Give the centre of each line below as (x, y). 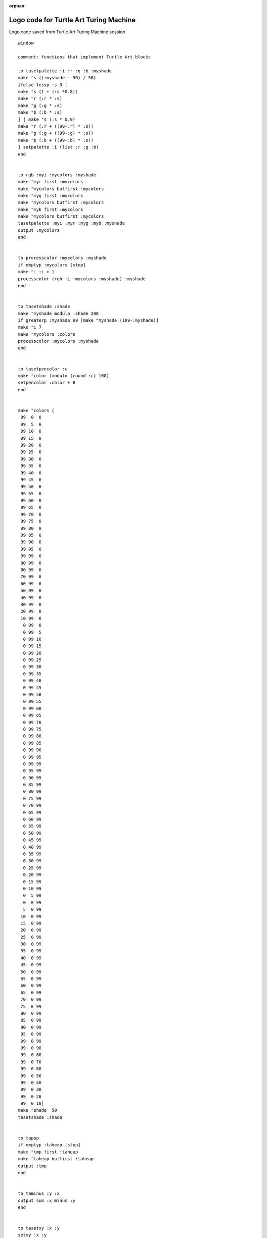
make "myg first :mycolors (51, 195)
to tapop (28, 1138)
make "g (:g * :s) (40, 105)
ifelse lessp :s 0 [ (43, 85)
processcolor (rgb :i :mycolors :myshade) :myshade (82, 279)
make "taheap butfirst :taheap (56, 1159)
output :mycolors (39, 230)
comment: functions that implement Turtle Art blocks (84, 57)
